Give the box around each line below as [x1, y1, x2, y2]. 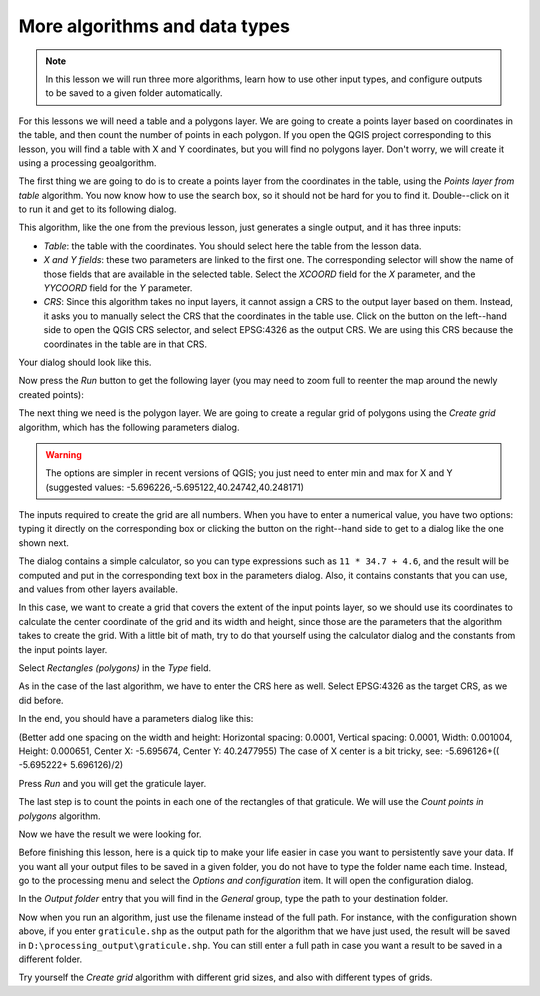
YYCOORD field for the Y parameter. [43, 282, 193, 294]
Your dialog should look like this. [18, 356, 152, 368]
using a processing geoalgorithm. [18, 156, 157, 169]
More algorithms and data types [18, 15, 290, 37]
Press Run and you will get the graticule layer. [18, 777, 207, 789]
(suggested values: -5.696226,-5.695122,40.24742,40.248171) [45, 481, 305, 493]
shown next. [18, 536, 70, 549]
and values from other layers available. [18, 583, 179, 595]
